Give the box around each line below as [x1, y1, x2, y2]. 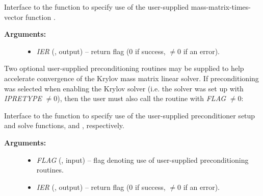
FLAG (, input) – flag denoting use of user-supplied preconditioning [36, 154, 249, 165]
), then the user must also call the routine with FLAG [57, 93, 226, 104]
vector [4, 11, 23, 22]
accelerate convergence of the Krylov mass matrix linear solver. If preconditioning [4, 72, 259, 83]
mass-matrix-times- [191, 2, 251, 12]
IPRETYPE [4, 93, 42, 104]
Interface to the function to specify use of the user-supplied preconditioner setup [4, 110, 255, 120]
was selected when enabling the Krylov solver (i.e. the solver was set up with [4, 83, 244, 93]
